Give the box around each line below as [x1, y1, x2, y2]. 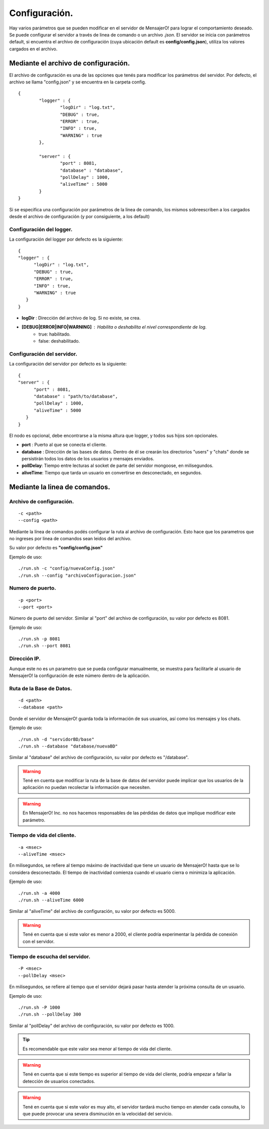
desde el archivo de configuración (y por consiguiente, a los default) [9, 214, 150, 220]
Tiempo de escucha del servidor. [9, 953, 91, 960]
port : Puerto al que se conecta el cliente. [21, 442, 107, 448]
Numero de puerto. [9, 585, 56, 592]
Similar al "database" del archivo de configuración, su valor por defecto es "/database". [9, 754, 189, 760]
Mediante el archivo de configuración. [9, 59, 130, 67]
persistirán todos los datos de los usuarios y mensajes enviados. [21, 456, 154, 462]
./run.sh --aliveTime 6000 [18, 897, 84, 903]
